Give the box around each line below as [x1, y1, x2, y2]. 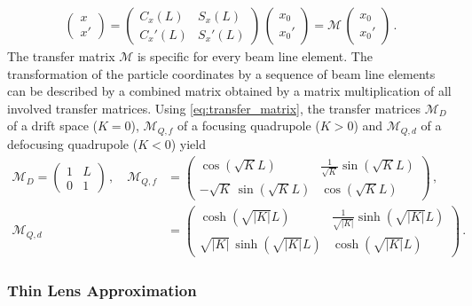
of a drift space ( [7, 116, 98, 135]
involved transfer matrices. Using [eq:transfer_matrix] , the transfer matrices [7, 98, 421, 117]
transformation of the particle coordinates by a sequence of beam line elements [7, 64, 436, 82]
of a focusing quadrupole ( [177, 116, 320, 135]
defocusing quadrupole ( [7, 134, 138, 153]
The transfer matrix [7, 47, 115, 66]
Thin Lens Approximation [7, 279, 197, 301]
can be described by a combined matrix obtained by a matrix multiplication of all [7, 82, 452, 100]
